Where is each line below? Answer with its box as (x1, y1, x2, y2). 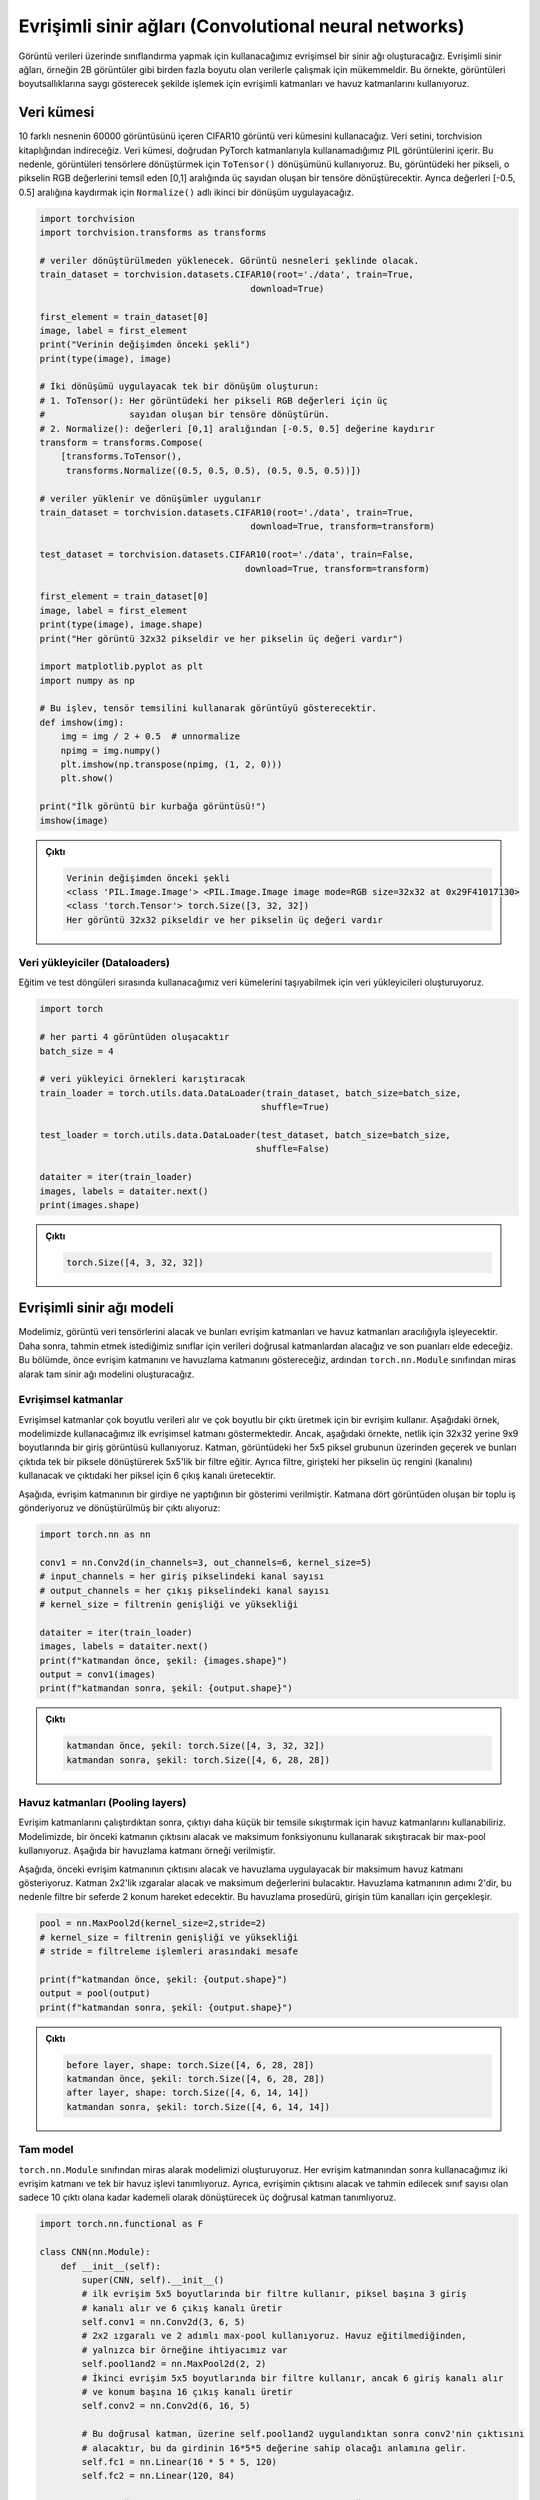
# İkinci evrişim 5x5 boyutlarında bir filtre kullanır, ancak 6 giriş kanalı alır (81, 2372, 504, 2384)
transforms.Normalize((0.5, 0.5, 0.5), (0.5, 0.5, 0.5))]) (65, 465, 362, 476)
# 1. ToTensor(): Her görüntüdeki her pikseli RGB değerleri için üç (39, 395, 388, 406)
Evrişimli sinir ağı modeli (18, 1300, 174, 1317)
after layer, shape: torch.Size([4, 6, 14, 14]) (66, 2087, 310, 2099)
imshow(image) (39, 815, 109, 826)
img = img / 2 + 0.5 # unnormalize (60, 731, 240, 742)
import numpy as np (39, 675, 135, 686)
